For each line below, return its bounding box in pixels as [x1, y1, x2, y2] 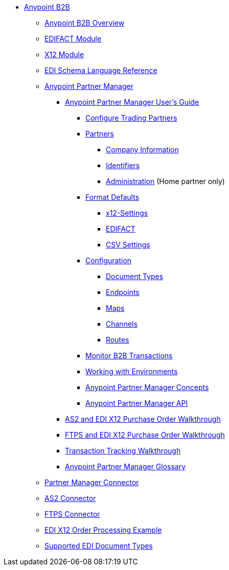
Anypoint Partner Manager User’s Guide [65, 98, 199, 106]
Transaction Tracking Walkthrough [65, 446, 181, 455]
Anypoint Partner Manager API [85, 399, 188, 407]
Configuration [85, 256, 132, 265]
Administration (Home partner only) [106, 177, 225, 186]
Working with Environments [85, 367, 178, 376]
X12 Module [44, 50, 84, 59]
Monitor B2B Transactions [85, 351, 173, 360]
